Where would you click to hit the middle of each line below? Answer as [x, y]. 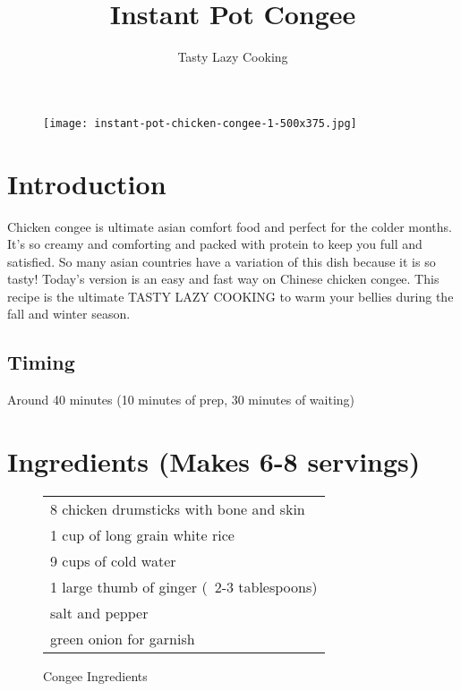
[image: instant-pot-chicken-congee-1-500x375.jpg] [200, 123]
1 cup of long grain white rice [142, 534]
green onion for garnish [123, 638]
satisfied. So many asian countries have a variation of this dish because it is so [222, 261]
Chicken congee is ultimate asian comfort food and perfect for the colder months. [230, 226]
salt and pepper [99, 612]
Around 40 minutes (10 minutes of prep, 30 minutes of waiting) [181, 400]
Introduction [87, 183]
